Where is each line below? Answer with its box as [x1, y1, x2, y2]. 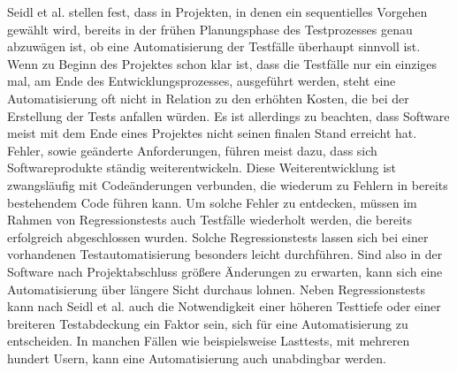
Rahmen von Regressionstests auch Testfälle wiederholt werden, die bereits [7, 210, 412, 229]
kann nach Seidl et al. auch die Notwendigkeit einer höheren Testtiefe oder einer [7, 297, 441, 316]
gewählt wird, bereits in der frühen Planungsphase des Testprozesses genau [7, 19, 413, 38]
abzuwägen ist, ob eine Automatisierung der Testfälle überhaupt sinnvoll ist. [7, 37, 421, 56]
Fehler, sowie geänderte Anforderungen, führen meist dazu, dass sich [7, 141, 377, 159]
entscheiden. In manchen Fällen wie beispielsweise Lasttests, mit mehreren [7, 331, 410, 350]
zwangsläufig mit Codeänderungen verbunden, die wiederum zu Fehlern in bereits [7, 175, 448, 194]
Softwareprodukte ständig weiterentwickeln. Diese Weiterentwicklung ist [7, 158, 397, 177]
